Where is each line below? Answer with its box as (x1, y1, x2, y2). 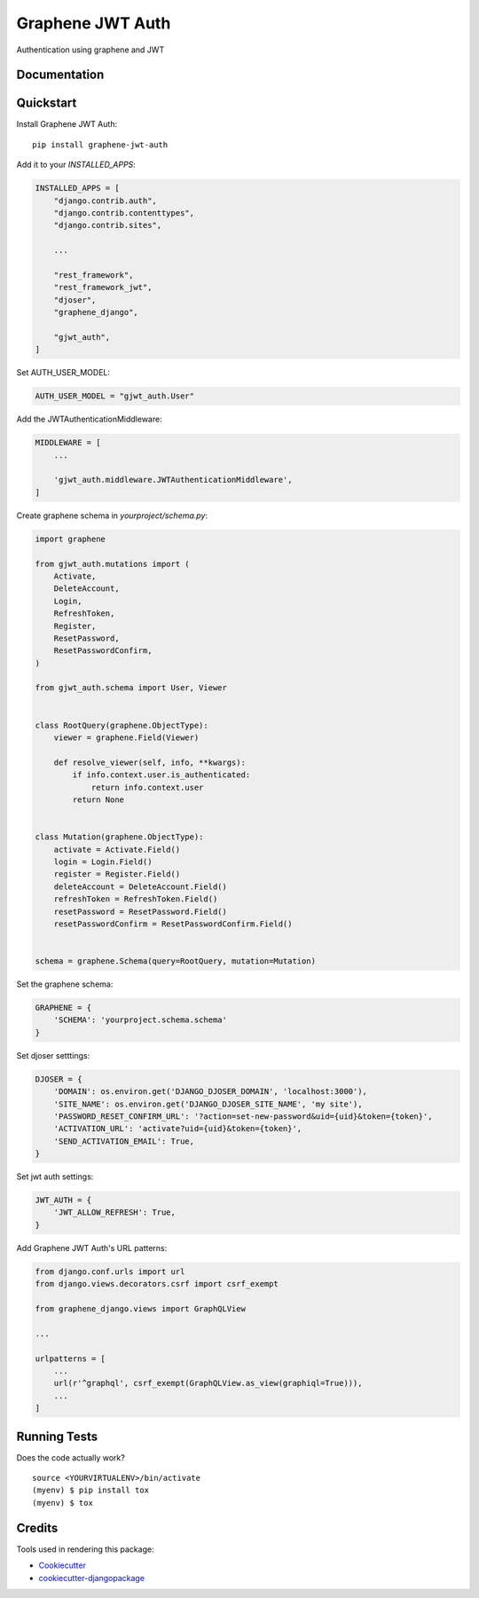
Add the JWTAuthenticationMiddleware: (16, 413, 163, 425)
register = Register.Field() (53, 870, 181, 879)
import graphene (35, 533, 106, 544)
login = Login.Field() (53, 856, 153, 867)
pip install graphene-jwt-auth (32, 139, 169, 150)
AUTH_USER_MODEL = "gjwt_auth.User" (35, 391, 195, 401)
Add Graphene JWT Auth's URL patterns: (16, 1242, 168, 1253)
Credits (16, 1520, 59, 1535)
